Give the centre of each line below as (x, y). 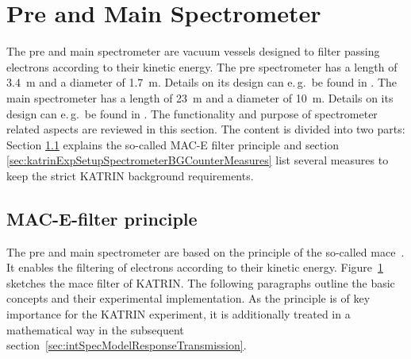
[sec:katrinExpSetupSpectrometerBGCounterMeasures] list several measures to (198, 160)
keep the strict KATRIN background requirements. (130, 175)
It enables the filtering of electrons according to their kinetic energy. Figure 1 (195, 267)
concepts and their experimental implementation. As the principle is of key (188, 298)
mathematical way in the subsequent (95, 329)
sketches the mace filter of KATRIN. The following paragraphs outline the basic (201, 282)
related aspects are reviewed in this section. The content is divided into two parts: (206, 129)
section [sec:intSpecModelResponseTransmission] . (127, 345)
